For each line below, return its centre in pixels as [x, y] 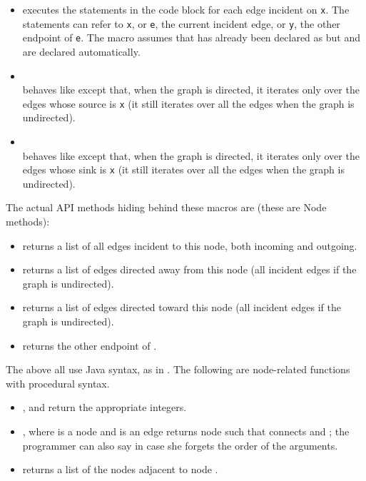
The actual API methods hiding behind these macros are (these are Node [166, 207]
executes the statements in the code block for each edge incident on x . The [186, 9]
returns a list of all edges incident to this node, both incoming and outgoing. [190, 245]
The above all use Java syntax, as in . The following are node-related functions [178, 369]
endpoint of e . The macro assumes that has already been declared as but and [191, 37]
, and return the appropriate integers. [105, 407]
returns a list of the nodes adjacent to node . [120, 469]
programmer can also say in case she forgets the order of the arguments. [180, 445]
